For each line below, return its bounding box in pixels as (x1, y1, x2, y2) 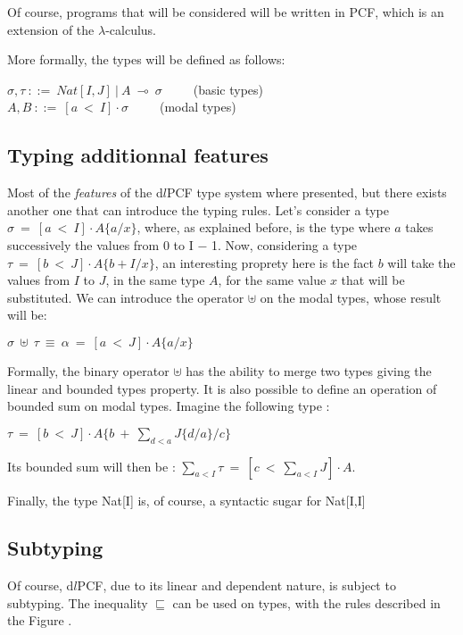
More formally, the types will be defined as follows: (7, 50, 285, 69)
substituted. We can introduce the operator (7, 288, 244, 306)
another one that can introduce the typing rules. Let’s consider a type (7, 200, 389, 219)
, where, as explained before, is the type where (136, 218, 391, 237)
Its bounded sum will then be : (7, 456, 176, 475)
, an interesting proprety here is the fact (154, 253, 374, 272)
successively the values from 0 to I (7, 235, 194, 254)
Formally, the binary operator (7, 361, 169, 380)
